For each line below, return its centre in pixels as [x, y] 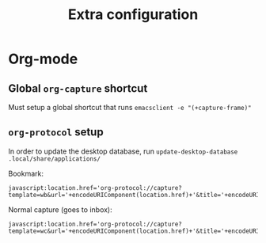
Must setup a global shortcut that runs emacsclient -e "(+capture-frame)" [130, 107]
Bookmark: [26, 173]
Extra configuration [133, 15]
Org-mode [43, 59]
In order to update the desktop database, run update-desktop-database [123, 151]
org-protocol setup [56, 132]
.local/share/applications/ [55, 159]
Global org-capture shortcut [78, 88]
